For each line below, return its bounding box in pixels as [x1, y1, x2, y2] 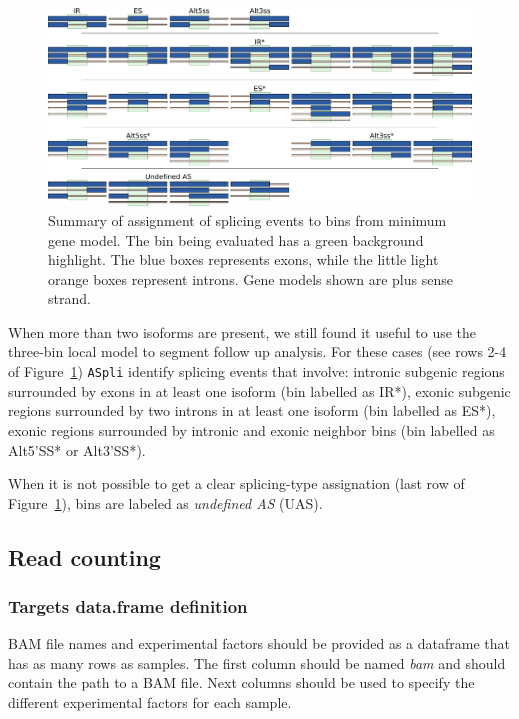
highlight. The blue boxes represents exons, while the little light [48, 249, 439, 270]
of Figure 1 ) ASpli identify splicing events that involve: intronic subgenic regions [8, 361, 505, 382]
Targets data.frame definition [8, 594, 248, 618]
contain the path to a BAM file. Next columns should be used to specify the [8, 672, 475, 693]
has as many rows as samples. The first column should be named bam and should [8, 652, 506, 673]
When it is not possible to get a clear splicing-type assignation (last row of [8, 473, 465, 494]
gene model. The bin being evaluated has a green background [48, 229, 424, 250]
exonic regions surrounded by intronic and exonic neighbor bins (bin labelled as [8, 419, 495, 440]
